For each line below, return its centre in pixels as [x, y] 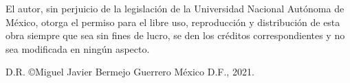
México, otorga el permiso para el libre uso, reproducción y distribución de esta [173, 22]
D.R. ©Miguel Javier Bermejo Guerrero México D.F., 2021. [130, 72]
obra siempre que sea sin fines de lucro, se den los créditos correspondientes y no [175, 35]
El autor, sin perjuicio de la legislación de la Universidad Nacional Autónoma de [175, 8]
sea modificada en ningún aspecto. [78, 48]
